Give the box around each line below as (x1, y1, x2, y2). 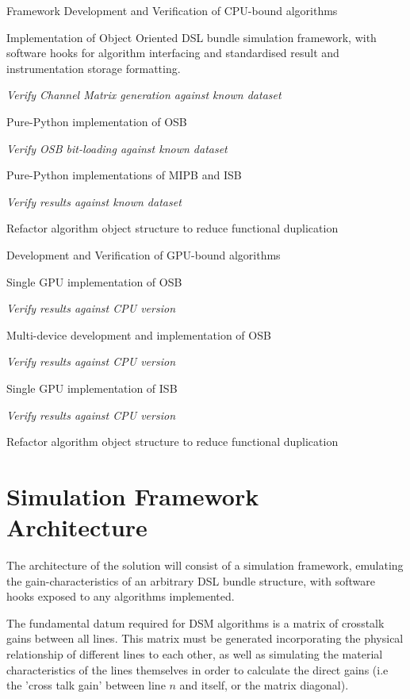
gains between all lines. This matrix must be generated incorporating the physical (6, 630, 404, 647)
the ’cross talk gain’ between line (6, 677, 166, 693)
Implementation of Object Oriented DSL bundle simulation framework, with (6, 29, 377, 45)
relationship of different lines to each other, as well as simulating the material (6, 645, 383, 662)
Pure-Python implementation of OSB (6, 113, 187, 129)
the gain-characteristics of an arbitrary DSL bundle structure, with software (6, 572, 375, 589)
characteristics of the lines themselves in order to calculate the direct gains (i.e (6, 661, 389, 678)
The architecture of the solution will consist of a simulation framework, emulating (6, 557, 404, 573)
